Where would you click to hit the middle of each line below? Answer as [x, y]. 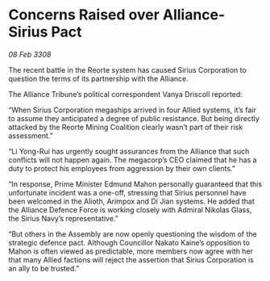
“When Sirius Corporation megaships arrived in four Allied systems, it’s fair [132, 110]
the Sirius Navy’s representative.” [64, 218]
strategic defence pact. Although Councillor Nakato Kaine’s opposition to [129, 242]
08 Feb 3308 [30, 54]
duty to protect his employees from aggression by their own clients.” [122, 168]
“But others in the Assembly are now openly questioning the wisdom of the [133, 234]
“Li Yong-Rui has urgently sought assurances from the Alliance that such [129, 151]
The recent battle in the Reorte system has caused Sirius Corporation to [128, 69]
